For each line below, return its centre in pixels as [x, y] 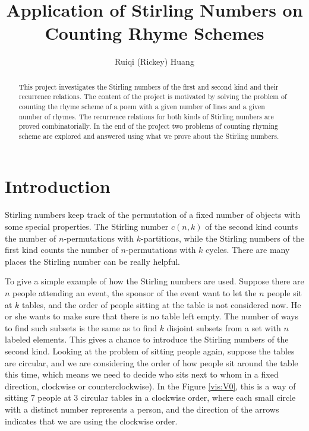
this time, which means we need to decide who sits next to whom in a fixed [142, 374]
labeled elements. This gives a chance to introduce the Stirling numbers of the [147, 339]
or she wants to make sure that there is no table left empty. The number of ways [152, 316]
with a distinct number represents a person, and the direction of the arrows [142, 409]
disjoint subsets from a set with [224, 327]
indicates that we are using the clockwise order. [91, 421]
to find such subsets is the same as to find [81, 327]
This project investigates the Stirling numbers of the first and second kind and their [149, 86]
